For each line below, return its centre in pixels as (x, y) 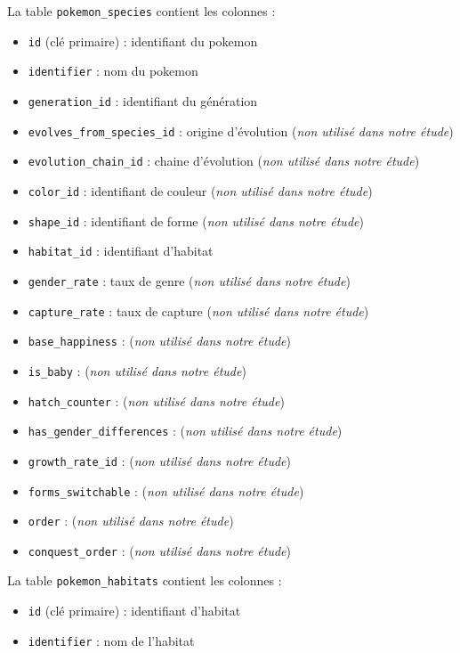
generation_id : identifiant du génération (143, 100)
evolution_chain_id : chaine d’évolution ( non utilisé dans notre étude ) (224, 161)
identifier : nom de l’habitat (111, 640)
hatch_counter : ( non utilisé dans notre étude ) (156, 400)
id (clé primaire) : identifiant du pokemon (143, 41)
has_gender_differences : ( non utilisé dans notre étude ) (185, 431)
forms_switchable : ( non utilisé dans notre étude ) (166, 490)
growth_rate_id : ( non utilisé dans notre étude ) (160, 460)
